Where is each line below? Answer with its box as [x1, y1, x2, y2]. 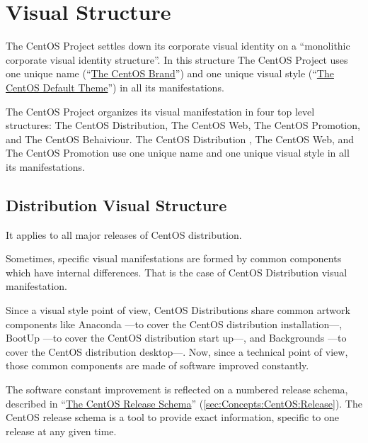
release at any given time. [6, 423, 117, 438]
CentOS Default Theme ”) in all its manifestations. [6, 79, 224, 94]
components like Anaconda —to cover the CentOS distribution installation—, [6, 316, 343, 331]
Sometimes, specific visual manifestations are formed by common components [6, 251, 342, 266]
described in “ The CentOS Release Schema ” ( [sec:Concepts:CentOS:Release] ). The [6, 396, 362, 410]
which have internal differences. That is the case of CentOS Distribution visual [6, 264, 347, 279]
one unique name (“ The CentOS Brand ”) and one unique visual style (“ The [6, 66, 334, 81]
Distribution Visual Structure [6, 194, 227, 215]
